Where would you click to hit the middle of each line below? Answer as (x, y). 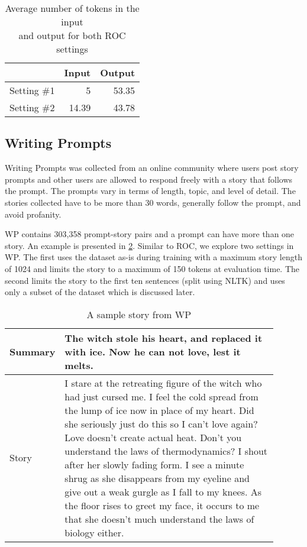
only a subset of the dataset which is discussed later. (100, 292)
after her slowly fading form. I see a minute (154, 464)
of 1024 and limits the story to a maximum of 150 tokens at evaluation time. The (152, 268)
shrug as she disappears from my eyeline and (157, 478)
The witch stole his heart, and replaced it (164, 338)
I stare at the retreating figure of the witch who (163, 383)
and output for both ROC (72, 35)
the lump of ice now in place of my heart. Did (159, 410)
